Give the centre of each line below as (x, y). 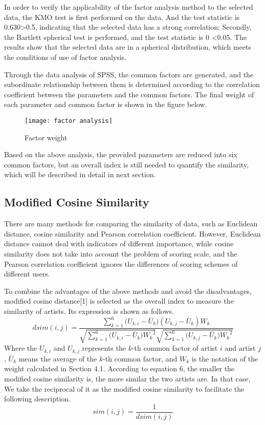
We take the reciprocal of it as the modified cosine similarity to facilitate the (124, 388)
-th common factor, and (140, 358)
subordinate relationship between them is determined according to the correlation (132, 84)
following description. (38, 399)
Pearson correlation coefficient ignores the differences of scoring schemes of (121, 263)
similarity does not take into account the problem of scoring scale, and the (121, 253)
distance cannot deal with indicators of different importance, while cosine (119, 243)
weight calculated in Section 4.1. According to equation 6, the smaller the (119, 368)
